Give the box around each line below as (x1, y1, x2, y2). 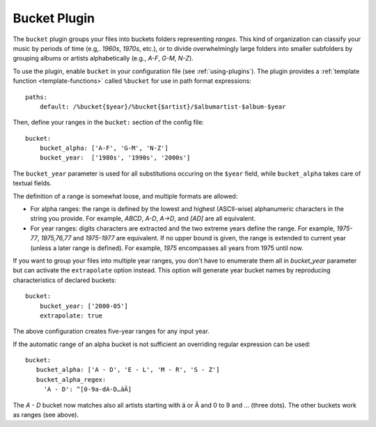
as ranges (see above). (13, 411, 79, 419)
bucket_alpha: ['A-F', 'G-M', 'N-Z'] (39, 144, 169, 153)
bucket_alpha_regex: (36, 375, 107, 383)
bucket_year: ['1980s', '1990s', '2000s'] (39, 154, 191, 162)
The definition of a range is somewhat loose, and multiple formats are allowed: (13, 192, 238, 200)
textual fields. (13, 179, 52, 187)
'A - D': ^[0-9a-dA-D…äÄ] (43, 385, 132, 394)
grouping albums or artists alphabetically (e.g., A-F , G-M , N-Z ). (13, 54, 194, 63)
